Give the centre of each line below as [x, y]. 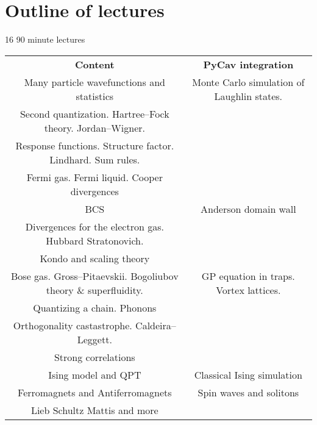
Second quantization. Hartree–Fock [94, 113]
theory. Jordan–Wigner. [94, 127]
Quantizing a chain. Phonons [95, 307]
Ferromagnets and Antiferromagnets [95, 392]
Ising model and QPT [95, 374]
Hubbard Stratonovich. [95, 240]
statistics [95, 96]
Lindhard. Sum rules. [95, 159]
